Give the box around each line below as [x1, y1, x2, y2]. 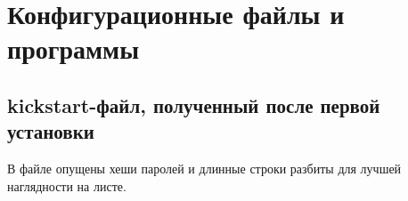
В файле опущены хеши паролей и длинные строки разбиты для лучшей [7, 159, 402, 178]
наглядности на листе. [7, 176, 126, 195]
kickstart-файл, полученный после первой [7, 91, 380, 118]
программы [7, 30, 139, 67]
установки [7, 117, 94, 145]
